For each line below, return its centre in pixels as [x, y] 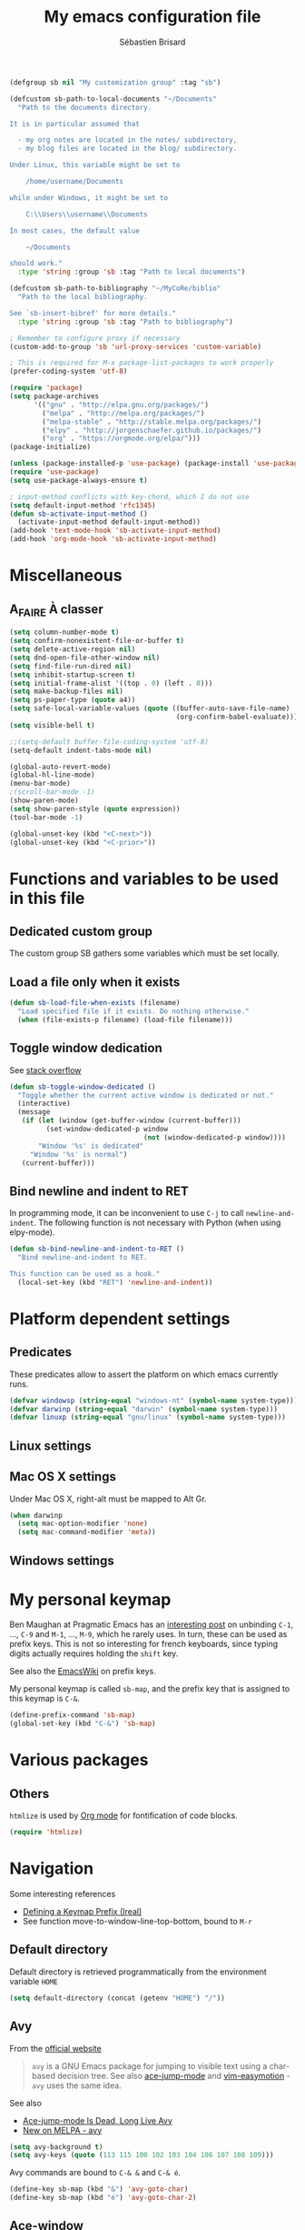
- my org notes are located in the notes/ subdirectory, [128, 140]
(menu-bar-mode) [40, 784]
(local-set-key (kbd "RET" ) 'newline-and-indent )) [115, 1282]
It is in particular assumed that [75, 124]
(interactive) [44, 1104]
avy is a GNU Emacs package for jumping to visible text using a [149, 2065]
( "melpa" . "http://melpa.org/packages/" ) [123, 413]
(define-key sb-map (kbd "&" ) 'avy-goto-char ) [99, 2189]
